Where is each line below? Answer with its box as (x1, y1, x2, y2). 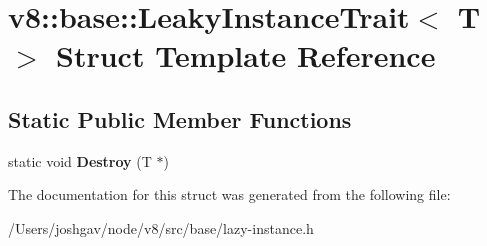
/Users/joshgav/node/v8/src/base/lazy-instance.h (8, 217, 314, 238)
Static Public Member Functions (8, 103, 352, 134)
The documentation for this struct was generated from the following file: (8, 184, 451, 205)
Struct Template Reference (56, 35, 436, 76)
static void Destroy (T (8, 150, 152, 171)
